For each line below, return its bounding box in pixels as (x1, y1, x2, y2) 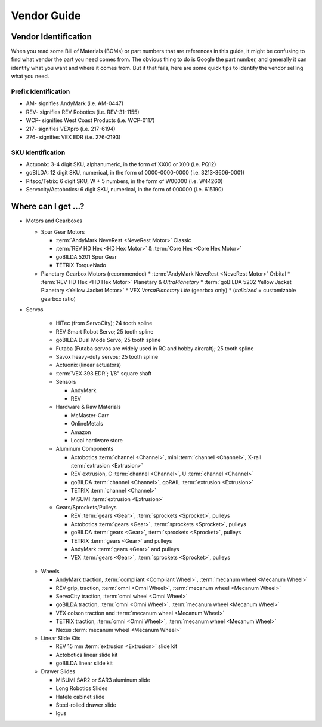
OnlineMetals (70, 420, 104, 427)
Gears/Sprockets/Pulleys (55, 504, 117, 511)
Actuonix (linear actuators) (55, 362, 122, 369)
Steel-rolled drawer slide (55, 701, 116, 708)
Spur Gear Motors (41, 228, 85, 236)
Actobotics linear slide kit (55, 651, 118, 658)
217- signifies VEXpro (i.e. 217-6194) (26, 125, 116, 132)
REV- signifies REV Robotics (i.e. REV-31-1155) (26, 108, 140, 115)
